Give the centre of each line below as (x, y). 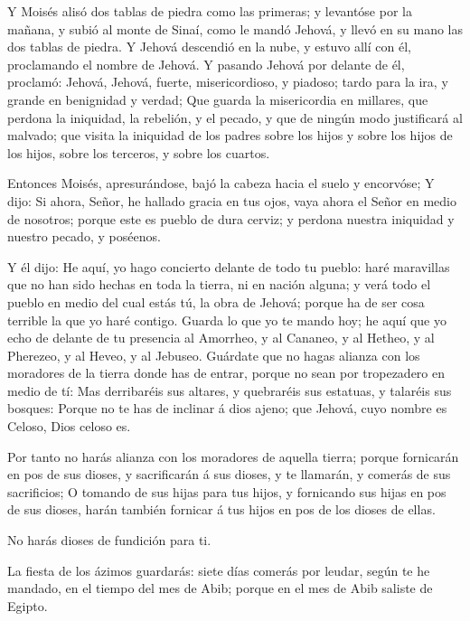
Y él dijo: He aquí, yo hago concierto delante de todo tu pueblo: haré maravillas (229, 266)
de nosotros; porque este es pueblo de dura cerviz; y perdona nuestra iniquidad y (231, 218)
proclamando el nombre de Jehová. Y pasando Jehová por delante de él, (206, 64)
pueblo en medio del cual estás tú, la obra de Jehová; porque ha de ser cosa (216, 301)
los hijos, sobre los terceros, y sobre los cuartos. (139, 152)
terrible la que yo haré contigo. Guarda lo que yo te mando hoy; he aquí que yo (227, 320)
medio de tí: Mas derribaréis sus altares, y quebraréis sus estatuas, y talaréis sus (230, 390)
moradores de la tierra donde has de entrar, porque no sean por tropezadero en (226, 373)
